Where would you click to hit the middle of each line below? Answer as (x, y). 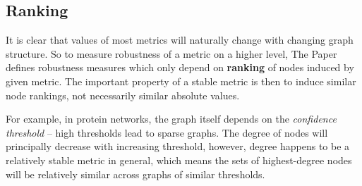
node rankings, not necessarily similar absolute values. (123, 95)
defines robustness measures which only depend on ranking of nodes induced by (180, 67)
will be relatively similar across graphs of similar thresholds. (135, 174)
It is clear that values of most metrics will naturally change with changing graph (180, 40)
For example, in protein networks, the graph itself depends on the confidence (171, 119)
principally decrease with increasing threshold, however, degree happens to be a (178, 146)
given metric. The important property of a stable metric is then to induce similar (181, 81)
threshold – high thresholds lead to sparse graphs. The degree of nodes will (167, 132)
